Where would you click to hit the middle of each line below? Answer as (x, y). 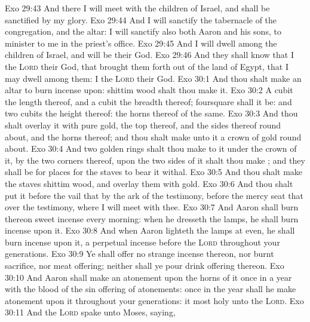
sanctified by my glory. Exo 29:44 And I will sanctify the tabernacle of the (141, 19)
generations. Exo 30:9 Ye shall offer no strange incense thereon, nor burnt (139, 254)
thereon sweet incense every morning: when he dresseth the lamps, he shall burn (152, 218)
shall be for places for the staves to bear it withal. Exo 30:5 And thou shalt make (154, 172)
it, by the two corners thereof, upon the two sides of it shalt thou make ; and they (155, 160)
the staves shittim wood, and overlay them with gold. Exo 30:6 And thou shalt (149, 183)
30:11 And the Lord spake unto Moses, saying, (90, 312)
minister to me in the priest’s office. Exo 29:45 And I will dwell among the (141, 43)
